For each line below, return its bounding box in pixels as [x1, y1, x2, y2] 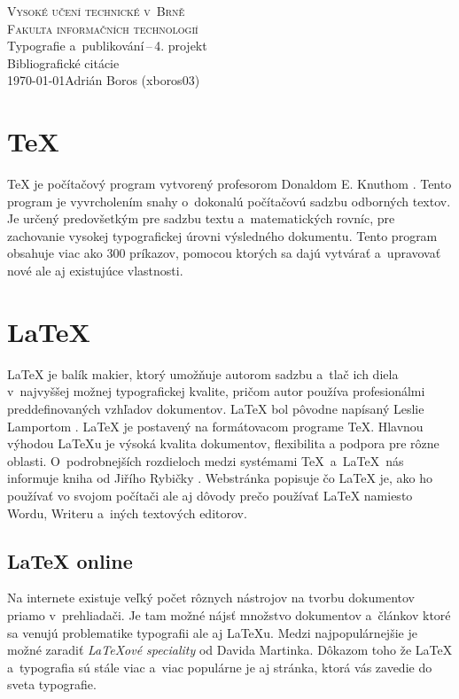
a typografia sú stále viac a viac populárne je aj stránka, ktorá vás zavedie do [7, 657, 432, 676]
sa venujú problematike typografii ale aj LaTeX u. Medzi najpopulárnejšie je [7, 623, 417, 641]
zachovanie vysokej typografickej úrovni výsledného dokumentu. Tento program [7, 226, 438, 245]
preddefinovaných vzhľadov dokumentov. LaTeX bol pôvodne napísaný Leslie [7, 399, 424, 417]
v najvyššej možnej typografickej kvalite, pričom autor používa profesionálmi [7, 382, 425, 400]
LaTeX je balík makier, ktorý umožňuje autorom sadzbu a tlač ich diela [7, 364, 399, 383]
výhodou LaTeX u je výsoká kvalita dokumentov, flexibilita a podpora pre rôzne [7, 434, 440, 453]
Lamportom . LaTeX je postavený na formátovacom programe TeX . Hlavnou [7, 416, 424, 435]
